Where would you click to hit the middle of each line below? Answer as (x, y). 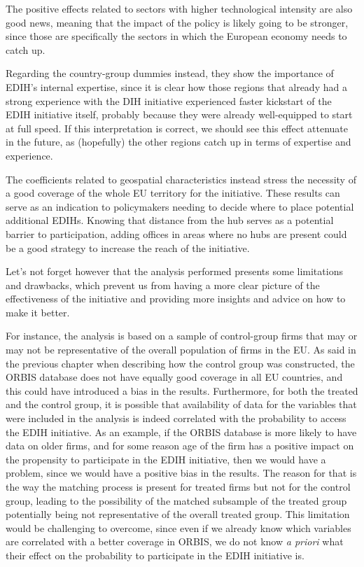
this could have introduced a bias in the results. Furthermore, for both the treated (182, 390)
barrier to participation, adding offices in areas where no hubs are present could (176, 233)
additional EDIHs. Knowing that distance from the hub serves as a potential (170, 220)
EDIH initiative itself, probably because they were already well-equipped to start (179, 114)
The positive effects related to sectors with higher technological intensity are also (179, 8)
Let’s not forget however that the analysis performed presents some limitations (174, 271)
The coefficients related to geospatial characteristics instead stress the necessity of (181, 179)
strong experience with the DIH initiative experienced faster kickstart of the (169, 100)
